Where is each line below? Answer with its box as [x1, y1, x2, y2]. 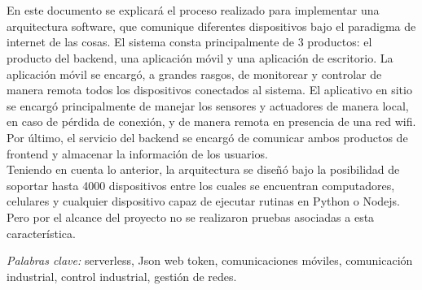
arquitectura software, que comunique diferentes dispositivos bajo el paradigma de [7, 17, 416, 34]
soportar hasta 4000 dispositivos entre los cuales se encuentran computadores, [7, 176, 395, 193]
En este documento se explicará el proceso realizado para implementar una [7, 2, 380, 19]
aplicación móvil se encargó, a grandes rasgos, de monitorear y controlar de [7, 65, 382, 82]
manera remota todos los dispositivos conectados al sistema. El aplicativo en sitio [7, 81, 412, 98]
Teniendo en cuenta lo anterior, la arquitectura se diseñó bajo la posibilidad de [7, 161, 400, 178]
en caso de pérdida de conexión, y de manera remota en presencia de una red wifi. [7, 113, 416, 130]
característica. [7, 224, 76, 241]
